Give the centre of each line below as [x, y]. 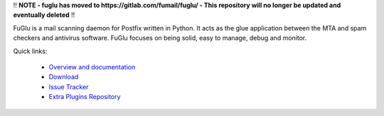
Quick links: [30, 51]
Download [64, 77]
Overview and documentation [92, 66]
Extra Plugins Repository [85, 97]
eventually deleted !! [44, 15]
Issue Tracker [69, 87]
